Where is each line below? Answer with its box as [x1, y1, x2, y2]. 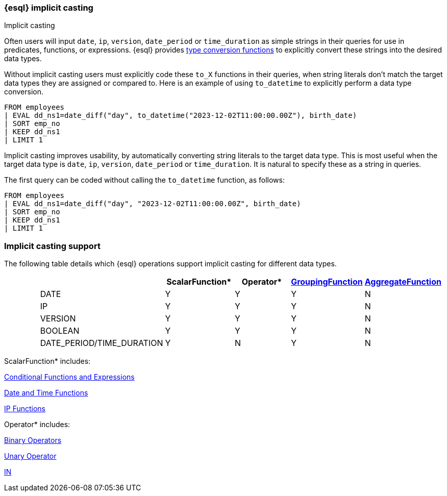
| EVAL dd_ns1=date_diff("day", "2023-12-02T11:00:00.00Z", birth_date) [4, 200, 301, 208]
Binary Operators [4, 436, 62, 445]
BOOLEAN [40, 326, 80, 336]
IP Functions [4, 404, 46, 413]
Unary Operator [4, 452, 57, 461]
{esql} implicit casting [4, 3, 93, 13]
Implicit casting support [4, 240, 101, 251]
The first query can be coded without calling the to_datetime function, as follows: [4, 176, 285, 185]
